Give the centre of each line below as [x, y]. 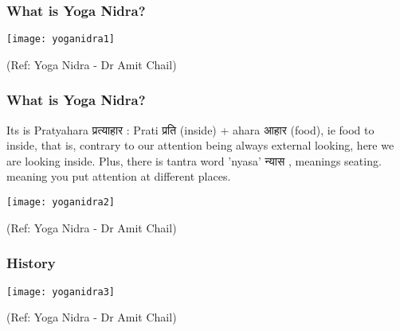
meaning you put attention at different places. [119, 176]
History [31, 263]
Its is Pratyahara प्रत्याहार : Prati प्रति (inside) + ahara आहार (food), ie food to [190, 129]
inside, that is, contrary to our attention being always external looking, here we [200, 145]
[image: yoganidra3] [61, 292]
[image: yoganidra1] [61, 39]
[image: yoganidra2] [61, 202]
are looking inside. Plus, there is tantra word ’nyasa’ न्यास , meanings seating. [194, 160]
